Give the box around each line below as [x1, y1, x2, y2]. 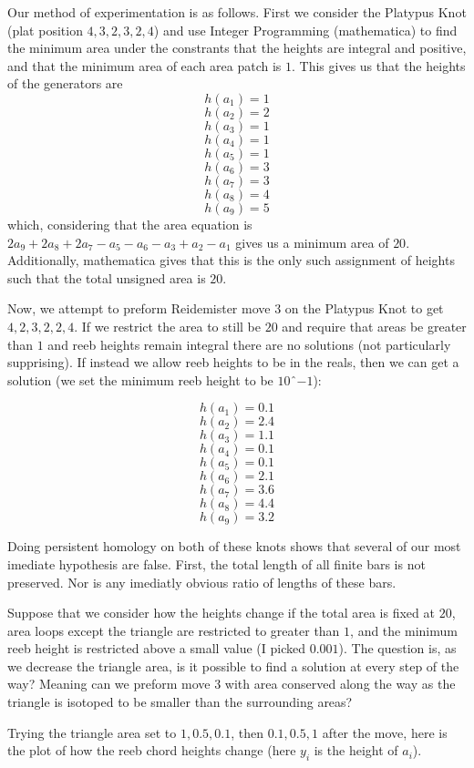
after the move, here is [322, 722, 448, 742]
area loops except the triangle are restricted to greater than [7, 620, 340, 640]
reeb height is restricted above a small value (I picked [7, 639, 305, 658]
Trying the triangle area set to [7, 722, 177, 742]
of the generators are [7, 74, 123, 93]
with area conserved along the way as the [224, 674, 456, 693]
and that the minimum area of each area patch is [7, 56, 282, 75]
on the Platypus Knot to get [284, 299, 444, 318]
